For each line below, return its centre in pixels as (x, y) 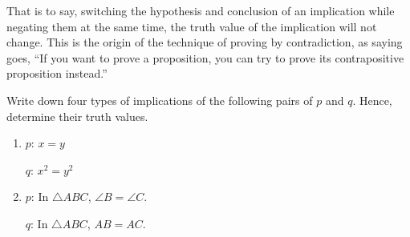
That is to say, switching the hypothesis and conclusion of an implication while (201, 10)
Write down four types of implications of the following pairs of (160, 100)
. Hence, (372, 100)
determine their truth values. (77, 116)
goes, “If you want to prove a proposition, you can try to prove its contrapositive (205, 57)
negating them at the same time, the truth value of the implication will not (192, 26)
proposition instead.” (57, 73)
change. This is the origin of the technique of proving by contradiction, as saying (205, 42)
